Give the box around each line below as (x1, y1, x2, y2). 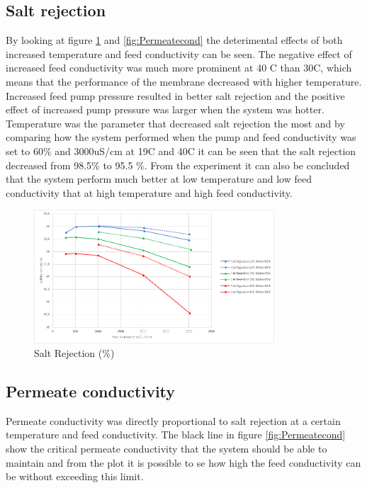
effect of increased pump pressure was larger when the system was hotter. (6, 102, 324, 117)
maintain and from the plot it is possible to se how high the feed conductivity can (6, 455, 361, 470)
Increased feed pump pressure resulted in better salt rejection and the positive (6, 88, 345, 103)
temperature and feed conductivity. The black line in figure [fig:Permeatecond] (6, 427, 346, 442)
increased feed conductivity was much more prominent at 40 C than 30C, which (6, 60, 352, 75)
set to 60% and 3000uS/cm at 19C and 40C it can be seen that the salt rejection (6, 143, 356, 158)
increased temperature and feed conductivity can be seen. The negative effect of (6, 46, 352, 61)
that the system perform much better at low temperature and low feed (6, 171, 312, 186)
